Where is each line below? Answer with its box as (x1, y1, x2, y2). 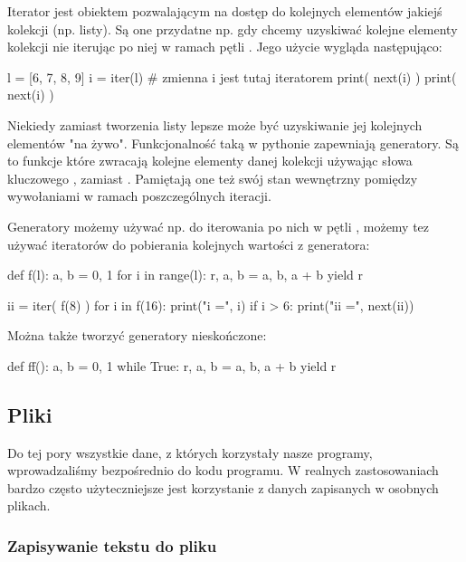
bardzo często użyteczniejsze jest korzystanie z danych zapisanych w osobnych (7, 478, 439, 497)
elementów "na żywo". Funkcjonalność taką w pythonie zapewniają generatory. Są (7, 133, 459, 152)
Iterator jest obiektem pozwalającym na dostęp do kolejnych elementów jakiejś (7, 2, 442, 20)
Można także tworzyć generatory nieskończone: (7, 326, 267, 345)
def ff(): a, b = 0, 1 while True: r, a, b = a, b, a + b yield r (7, 356, 337, 375)
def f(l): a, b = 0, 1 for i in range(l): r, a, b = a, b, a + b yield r (7, 265, 363, 284)
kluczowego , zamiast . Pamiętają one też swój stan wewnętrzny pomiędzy (7, 168, 418, 187)
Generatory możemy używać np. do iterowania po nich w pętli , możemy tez (7, 216, 430, 235)
